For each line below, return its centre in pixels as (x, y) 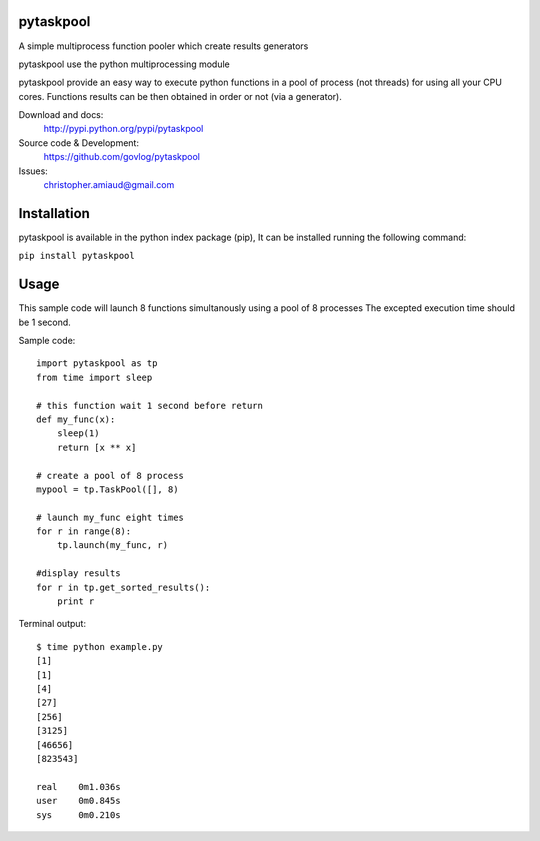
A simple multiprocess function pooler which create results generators (163, 46)
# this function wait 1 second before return (150, 405)
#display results (78, 573)
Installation (54, 213)
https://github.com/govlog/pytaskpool (121, 157)
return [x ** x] (96, 447)
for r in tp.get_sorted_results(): (123, 587)
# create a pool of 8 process (110, 475)
